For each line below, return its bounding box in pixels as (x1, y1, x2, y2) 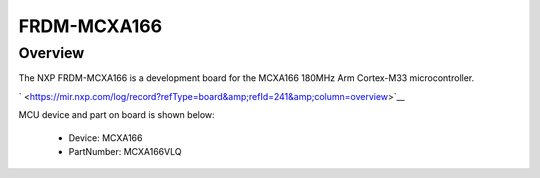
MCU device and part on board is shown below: (18, 109, 215, 121)
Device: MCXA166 (68, 131, 143, 144)
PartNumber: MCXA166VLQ (68, 145, 182, 157)
